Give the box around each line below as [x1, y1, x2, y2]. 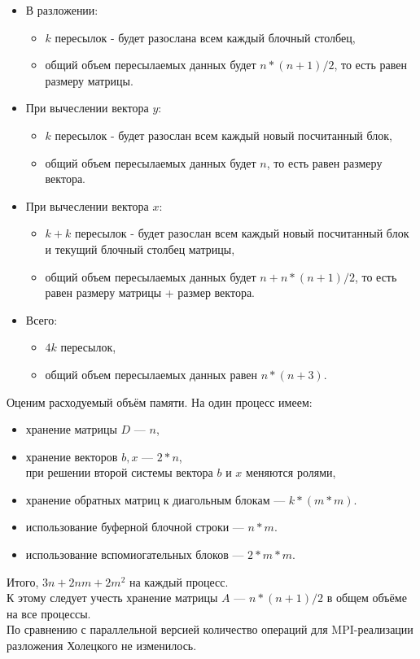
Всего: [25, 311, 58, 328]
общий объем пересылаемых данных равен [45, 365, 257, 382]
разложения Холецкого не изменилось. [7, 637, 197, 654]
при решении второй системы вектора [25, 464, 213, 481]
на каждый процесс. [129, 573, 229, 590]
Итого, [7, 573, 39, 590]
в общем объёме [326, 589, 407, 606]
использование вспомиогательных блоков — [25, 546, 244, 563]
